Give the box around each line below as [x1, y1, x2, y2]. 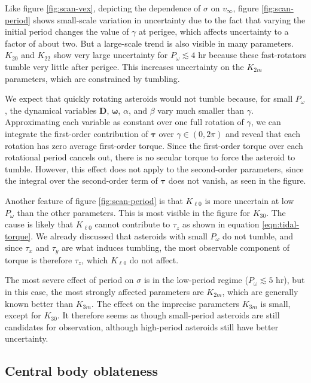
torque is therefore [5, 253, 72, 266]
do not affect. [129, 253, 179, 266]
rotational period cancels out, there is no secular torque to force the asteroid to [5, 151, 295, 163]
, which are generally [222, 285, 298, 297]
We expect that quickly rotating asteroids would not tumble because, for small [5, 92, 293, 105]
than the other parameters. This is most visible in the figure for [17, 206, 251, 218]
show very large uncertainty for [53, 48, 168, 61]
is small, [260, 297, 291, 309]
